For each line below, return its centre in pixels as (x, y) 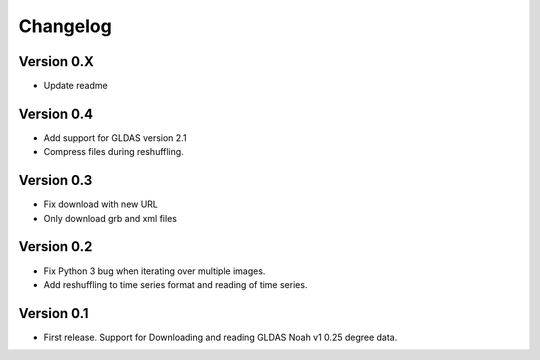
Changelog (65, 26)
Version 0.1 (53, 313)
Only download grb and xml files (110, 218)
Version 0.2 (55, 246)
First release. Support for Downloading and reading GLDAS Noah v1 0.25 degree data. (220, 337)
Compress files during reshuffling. (113, 152)
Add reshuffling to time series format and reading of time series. (175, 284)
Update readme (76, 86)
